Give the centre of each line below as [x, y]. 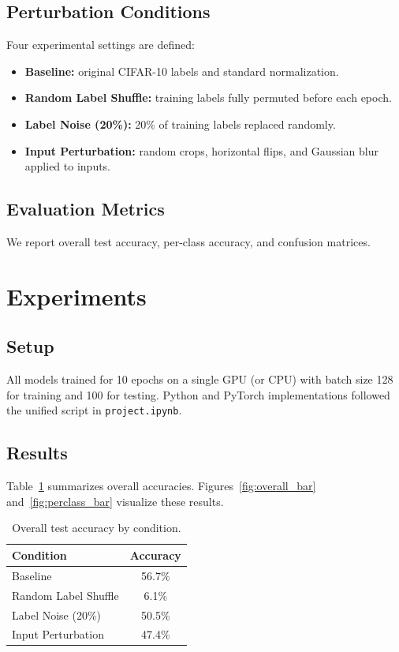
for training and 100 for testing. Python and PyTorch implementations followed [198, 394]
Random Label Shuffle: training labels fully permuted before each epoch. [208, 97]
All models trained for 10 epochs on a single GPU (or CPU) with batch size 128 [200, 379]
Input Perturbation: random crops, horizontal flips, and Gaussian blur [201, 150]
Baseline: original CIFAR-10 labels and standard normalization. [182, 71]
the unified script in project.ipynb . [94, 410]
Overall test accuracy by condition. [97, 528]
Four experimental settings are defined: [101, 45]
